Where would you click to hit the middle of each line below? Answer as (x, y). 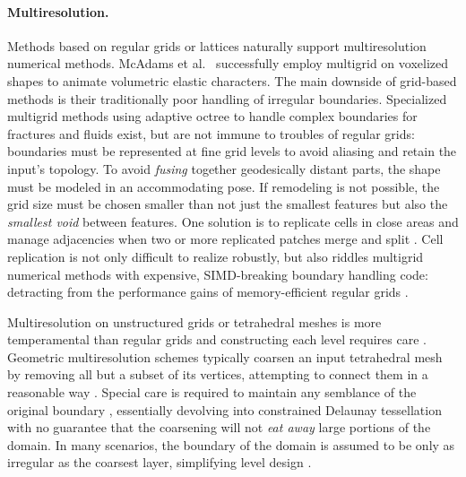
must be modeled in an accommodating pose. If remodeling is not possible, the (224, 186)
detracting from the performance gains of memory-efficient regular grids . (208, 292)
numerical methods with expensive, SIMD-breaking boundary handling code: (218, 274)
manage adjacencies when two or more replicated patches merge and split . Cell (225, 239)
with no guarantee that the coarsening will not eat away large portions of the (219, 427)
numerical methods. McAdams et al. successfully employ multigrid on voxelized (228, 63)
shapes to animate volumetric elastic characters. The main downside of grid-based (232, 80)
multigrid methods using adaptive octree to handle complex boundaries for (212, 116)
